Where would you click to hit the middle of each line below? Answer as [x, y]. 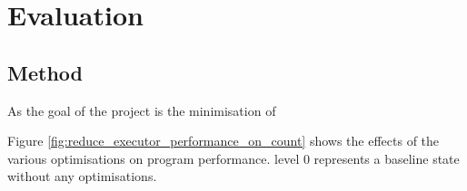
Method [45, 72]
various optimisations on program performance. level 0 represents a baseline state [233, 158]
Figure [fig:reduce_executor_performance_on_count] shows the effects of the [224, 141]
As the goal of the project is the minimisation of [142, 110]
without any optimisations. [82, 176]
